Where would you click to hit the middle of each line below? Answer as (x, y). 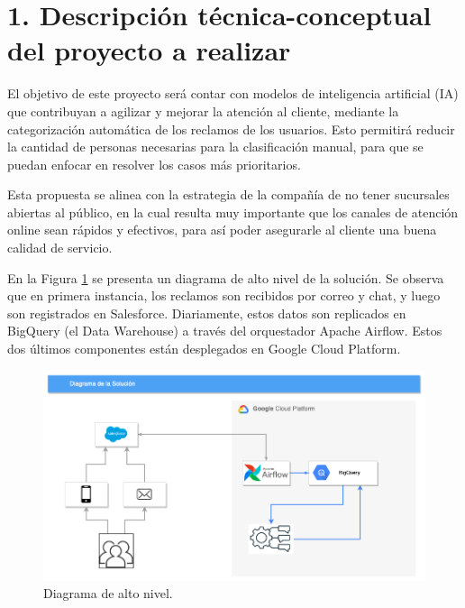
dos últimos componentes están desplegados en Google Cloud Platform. (204, 349)
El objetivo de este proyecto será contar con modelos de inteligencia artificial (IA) (233, 93)
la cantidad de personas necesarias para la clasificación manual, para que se (215, 147)
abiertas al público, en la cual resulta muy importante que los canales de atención (233, 212)
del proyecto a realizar (149, 50)
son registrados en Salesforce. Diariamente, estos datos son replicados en (207, 313)
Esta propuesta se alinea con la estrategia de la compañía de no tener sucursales (228, 194)
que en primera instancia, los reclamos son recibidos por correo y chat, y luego (224, 295)
